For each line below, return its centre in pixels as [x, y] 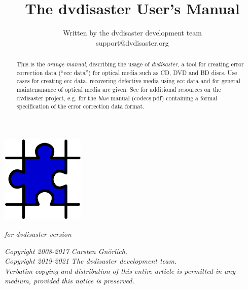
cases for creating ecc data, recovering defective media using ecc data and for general [128, 81]
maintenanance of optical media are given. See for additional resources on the [119, 89]
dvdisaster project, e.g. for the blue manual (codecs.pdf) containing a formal [117, 98]
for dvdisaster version [38, 234]
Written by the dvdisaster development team [132, 33]
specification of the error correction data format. [80, 106]
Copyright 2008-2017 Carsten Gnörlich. [66, 251]
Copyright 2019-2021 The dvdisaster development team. [91, 261]
